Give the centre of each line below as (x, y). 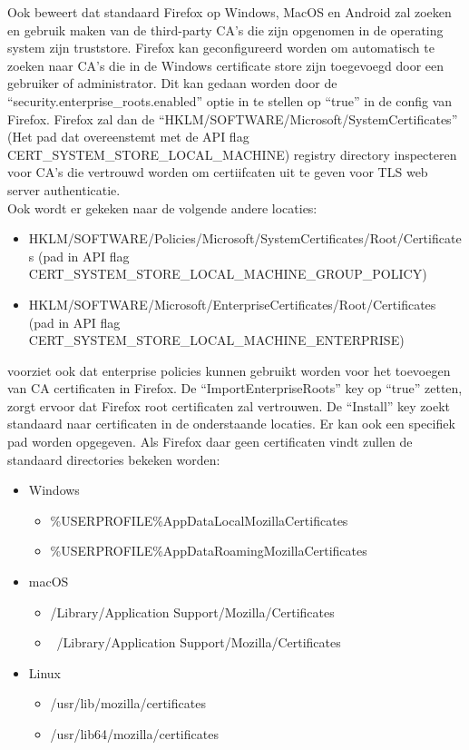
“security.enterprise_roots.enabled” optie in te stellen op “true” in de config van (230, 100)
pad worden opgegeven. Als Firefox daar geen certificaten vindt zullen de (210, 442)
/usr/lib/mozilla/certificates (128, 703)
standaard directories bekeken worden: (114, 459)
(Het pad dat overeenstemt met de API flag (128, 137)
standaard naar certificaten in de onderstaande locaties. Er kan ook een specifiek (231, 424)
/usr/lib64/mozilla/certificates (134, 734)
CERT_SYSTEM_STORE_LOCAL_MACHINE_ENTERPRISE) (216, 340)
